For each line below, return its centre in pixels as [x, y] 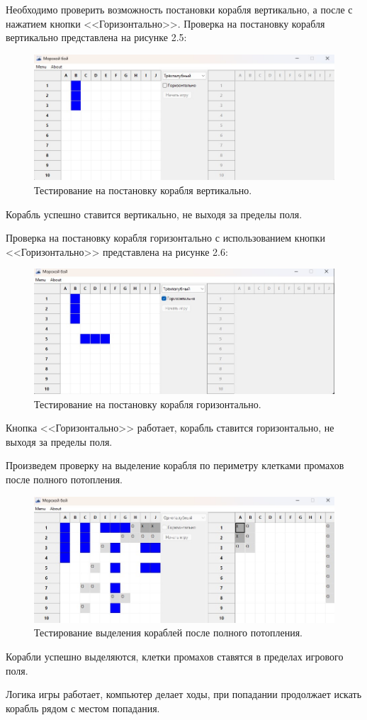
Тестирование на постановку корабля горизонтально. [148, 404]
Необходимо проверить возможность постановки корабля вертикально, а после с [179, 9]
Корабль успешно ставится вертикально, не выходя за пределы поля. [154, 214]
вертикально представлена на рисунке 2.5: [96, 37]
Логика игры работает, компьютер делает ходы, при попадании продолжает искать [184, 694]
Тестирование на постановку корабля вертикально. [143, 190]
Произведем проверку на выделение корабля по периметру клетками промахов [175, 465]
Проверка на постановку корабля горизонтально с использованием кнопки [165, 238]
